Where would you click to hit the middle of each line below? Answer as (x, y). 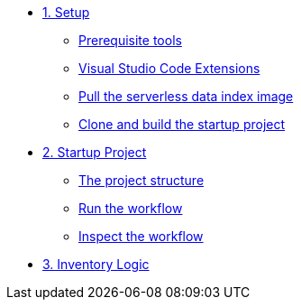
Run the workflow (131, 208)
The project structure (141, 180)
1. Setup (66, 12)
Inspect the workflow (141, 236)
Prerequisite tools (130, 40)
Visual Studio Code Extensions (169, 68)
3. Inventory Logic (96, 264)
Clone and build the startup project (182, 124)
